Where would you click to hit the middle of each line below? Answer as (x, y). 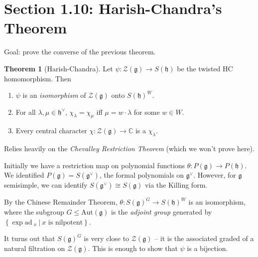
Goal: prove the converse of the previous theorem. (80, 52)
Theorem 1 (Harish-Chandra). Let (59, 68)
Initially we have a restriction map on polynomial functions (95, 165)
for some (147, 112)
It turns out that (30, 238)
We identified (24, 175)
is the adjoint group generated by (161, 212)
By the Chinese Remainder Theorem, (61, 202)
